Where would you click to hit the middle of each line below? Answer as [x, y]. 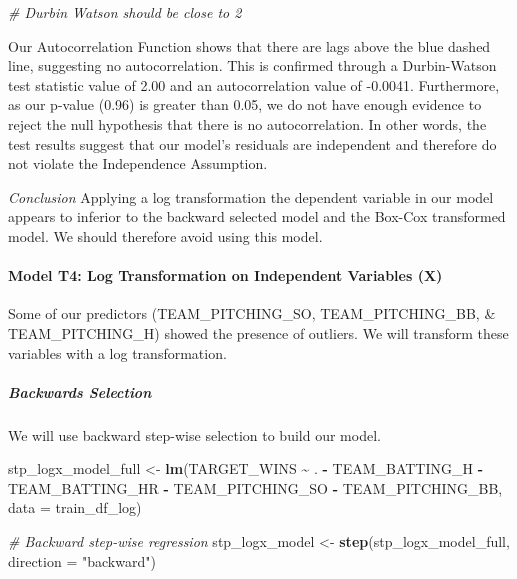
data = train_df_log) [75, 507]
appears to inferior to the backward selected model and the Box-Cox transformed [257, 216]
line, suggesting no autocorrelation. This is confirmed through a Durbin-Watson [252, 65]
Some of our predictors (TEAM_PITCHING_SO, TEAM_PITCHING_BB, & [252, 313]
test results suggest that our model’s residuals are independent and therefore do [252, 143]
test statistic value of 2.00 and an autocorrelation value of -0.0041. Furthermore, [254, 84]
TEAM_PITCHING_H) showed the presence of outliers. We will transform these [258, 332]
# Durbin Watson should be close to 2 [125, 12]
